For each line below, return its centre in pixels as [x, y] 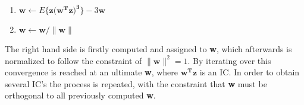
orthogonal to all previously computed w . [80, 95]
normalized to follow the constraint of [73, 60]
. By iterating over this [229, 60]
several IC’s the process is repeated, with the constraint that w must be [136, 83]
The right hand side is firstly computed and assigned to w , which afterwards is [148, 49]
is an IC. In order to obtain [250, 72]
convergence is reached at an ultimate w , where [92, 72]
